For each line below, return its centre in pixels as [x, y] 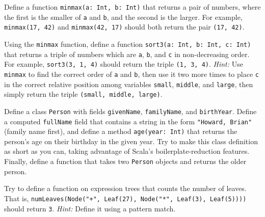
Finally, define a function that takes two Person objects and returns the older [125, 161]
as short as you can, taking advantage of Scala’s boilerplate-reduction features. [127, 151]
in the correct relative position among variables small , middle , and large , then [129, 84]
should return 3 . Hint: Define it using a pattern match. [90, 208]
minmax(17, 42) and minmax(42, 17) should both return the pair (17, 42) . [124, 27]
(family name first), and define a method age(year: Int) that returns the [121, 131]
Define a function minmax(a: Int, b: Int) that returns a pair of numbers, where [132, 7]
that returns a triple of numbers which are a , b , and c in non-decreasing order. [127, 54]
